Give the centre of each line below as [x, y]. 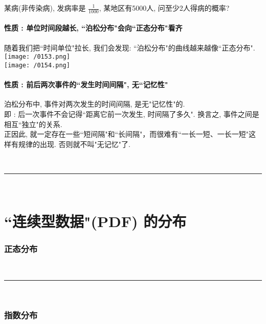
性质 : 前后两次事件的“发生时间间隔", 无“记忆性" [86, 84]
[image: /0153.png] [37, 57]
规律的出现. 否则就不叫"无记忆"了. [74, 144]
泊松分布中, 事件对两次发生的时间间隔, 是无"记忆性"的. [95, 104]
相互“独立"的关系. [33, 124]
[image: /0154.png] [37, 65]
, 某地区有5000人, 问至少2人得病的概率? [164, 8]
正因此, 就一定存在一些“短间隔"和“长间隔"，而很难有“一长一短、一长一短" [127, 134]
